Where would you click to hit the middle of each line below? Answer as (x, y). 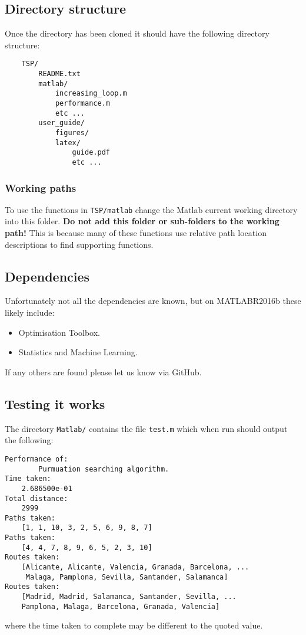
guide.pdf (91, 153)
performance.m (82, 104)
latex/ (68, 143)
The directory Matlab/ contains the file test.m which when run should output (146, 428)
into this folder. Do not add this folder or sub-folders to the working (142, 221)
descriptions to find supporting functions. (79, 244)
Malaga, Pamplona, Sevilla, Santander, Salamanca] (127, 577)
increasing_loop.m (91, 94)
